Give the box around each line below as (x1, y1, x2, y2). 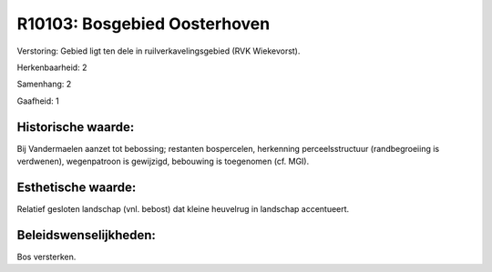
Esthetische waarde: (16, 179, 137, 195)
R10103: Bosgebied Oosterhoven (16, 14, 271, 34)
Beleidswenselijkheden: (16, 227, 157, 243)
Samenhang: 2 (16, 78, 72, 90)
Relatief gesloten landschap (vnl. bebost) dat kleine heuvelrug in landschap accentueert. (16, 203, 350, 214)
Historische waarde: (16, 119, 135, 135)
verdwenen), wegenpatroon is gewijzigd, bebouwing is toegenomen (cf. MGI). (16, 156, 310, 167)
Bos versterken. (16, 251, 77, 262)
